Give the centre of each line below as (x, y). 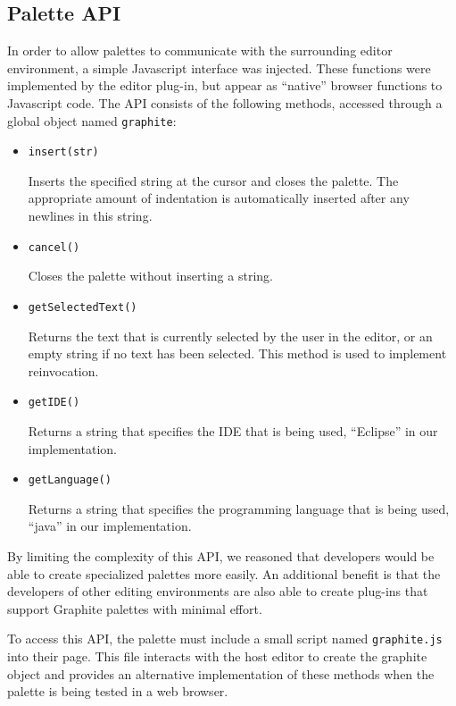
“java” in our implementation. (110, 526)
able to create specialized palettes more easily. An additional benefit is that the (224, 573)
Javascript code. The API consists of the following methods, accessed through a (225, 102)
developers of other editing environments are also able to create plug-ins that (218, 591)
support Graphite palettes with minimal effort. (135, 608)
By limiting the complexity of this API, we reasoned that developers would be (221, 556)
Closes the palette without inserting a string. (150, 276)
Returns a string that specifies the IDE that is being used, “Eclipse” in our (233, 431)
